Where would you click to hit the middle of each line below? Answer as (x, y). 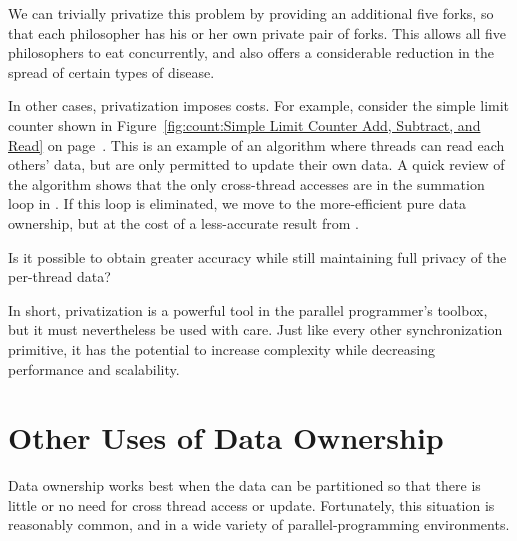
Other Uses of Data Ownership (226, 437)
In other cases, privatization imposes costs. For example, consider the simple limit (259, 105)
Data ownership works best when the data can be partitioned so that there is (244, 485)
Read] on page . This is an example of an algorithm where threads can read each (256, 144)
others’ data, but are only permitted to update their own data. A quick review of (256, 164)
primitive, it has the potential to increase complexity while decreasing (221, 348)
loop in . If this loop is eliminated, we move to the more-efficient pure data (237, 203)
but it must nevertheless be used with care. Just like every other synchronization (255, 329)
